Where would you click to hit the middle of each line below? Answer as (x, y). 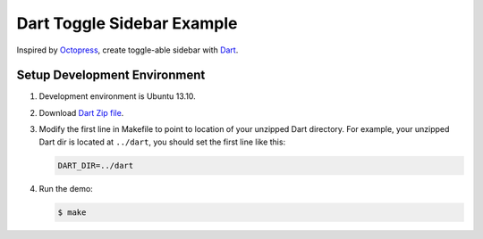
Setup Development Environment (111, 75)
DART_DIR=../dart (96, 165)
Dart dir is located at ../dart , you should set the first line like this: (162, 142)
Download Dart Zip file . (81, 112)
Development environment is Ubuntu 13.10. (117, 96)
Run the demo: (66, 188)
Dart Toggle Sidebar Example (127, 23)
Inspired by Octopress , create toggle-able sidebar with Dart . (127, 50)
